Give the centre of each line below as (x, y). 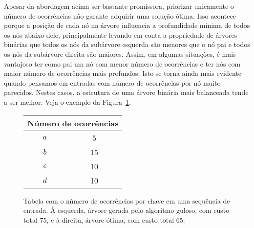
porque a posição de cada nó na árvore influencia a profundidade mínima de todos (127, 25)
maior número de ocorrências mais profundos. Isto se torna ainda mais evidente (123, 73)
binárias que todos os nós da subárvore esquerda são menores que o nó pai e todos (127, 44)
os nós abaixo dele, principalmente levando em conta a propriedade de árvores (121, 34)
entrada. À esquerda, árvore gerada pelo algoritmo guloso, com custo (127, 210)
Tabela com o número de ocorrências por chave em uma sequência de (127, 200)
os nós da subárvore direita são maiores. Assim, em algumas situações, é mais (120, 54)
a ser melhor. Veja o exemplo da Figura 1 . (67, 102)
